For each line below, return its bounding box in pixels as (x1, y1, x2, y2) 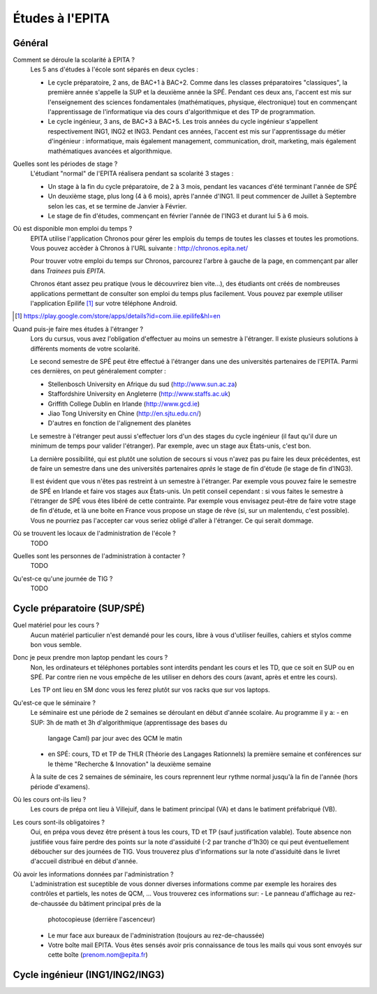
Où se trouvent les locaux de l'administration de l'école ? (13, 529, 176, 538)
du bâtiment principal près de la (70, 899, 162, 907)
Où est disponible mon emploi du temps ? (13, 225, 133, 233)
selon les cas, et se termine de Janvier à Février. (47, 201, 187, 210)
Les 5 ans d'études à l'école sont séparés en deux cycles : (30, 65, 199, 73)
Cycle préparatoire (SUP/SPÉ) (13, 602, 145, 615)
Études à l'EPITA (13, 10, 110, 26)
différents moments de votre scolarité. (30, 344, 140, 353)
